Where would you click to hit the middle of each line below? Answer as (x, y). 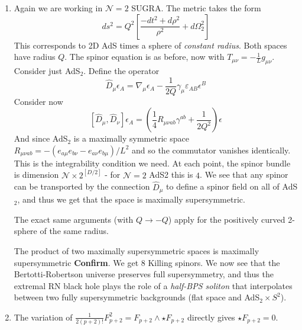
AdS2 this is (171, 174)
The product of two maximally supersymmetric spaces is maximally (137, 250)
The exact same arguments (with (74, 219)
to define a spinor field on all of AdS (232, 186)
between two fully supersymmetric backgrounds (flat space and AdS (137, 297)
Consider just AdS (47, 70)
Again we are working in (58, 8)
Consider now (38, 101)
